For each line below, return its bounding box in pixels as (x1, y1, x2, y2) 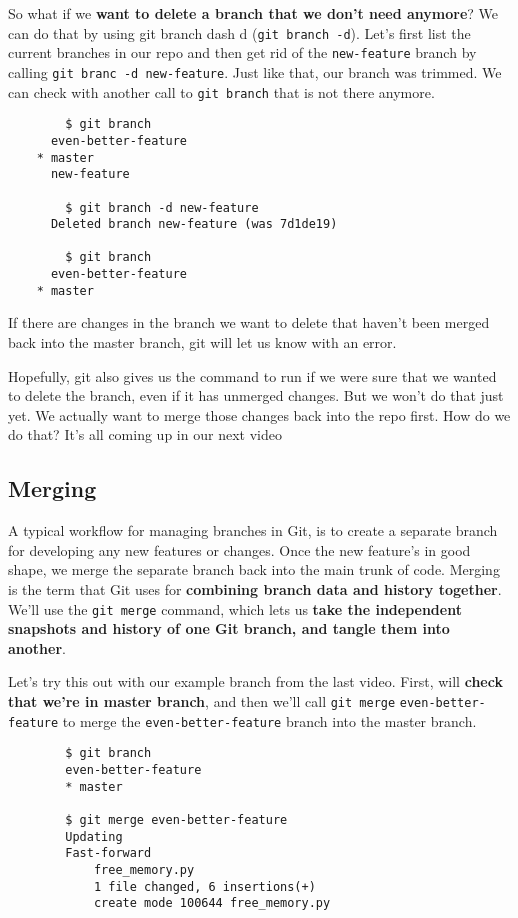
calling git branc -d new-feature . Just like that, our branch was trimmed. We (8, 61, 502, 82)
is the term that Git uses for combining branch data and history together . (8, 578, 502, 599)
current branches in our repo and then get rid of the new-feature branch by (8, 42, 477, 63)
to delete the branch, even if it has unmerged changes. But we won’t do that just (8, 385, 504, 406)
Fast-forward (65, 846, 152, 861)
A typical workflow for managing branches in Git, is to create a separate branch (8, 520, 498, 541)
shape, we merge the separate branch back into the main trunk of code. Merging (8, 559, 500, 580)
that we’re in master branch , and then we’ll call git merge (8, 691, 396, 712)
